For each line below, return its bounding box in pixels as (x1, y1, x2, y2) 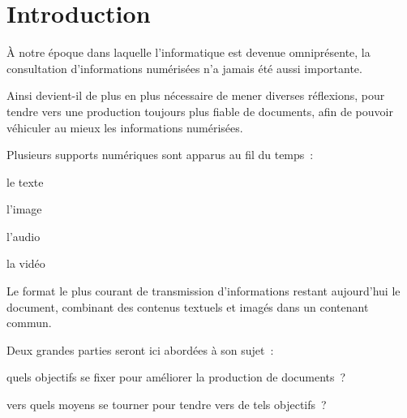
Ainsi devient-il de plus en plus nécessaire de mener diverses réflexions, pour (6, 87, 385, 104)
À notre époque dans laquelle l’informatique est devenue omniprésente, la (6, 44, 371, 61)
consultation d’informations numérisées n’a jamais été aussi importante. (6, 59, 362, 76)
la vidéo (6, 255, 45, 272)
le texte (6, 173, 44, 190)
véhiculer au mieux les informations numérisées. (6, 119, 243, 136)
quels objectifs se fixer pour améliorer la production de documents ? (6, 368, 346, 386)
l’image (6, 200, 42, 218)
